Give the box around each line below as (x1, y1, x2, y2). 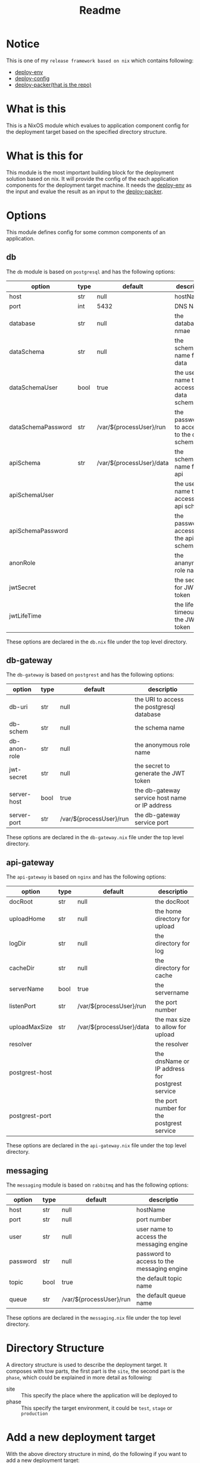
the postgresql (135, 703, 176, 711)
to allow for (155, 1023, 186, 1031)
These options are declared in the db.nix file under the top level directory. (6, 638, 187, 645)
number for (155, 1104, 186, 1113)
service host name (135, 794, 186, 802)
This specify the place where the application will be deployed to (21, 1391, 177, 1399)
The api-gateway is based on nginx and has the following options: (6, 873, 167, 880)
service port (135, 818, 168, 827)
